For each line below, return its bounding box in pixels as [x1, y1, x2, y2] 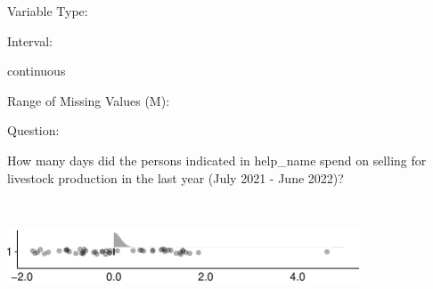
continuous [7, 61, 66, 80]
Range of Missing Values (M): [7, 91, 170, 109]
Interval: [7, 31, 53, 50]
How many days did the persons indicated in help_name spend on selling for [7, 150, 427, 169]
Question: [7, 121, 60, 140]
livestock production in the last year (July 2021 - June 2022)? [7, 168, 344, 187]
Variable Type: [7, 2, 88, 20]
